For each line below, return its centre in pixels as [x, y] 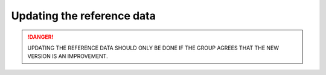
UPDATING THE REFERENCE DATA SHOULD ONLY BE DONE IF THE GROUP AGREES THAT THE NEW [153, 48]
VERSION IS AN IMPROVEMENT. [68, 56]
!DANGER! [40, 37]
